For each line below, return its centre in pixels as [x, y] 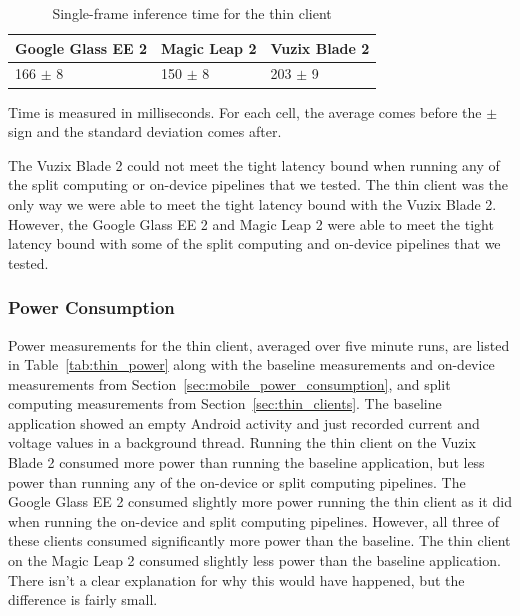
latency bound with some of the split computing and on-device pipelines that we [254, 243]
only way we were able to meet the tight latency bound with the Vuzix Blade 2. [252, 203]
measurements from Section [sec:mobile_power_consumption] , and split [229, 383]
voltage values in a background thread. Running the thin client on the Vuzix [242, 442]
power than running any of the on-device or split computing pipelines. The [237, 481]
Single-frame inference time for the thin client [192, 13]
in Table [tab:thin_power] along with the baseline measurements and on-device [251, 364]
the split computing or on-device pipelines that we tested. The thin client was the [258, 184]
